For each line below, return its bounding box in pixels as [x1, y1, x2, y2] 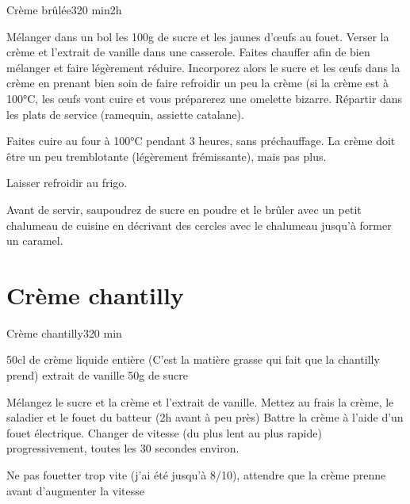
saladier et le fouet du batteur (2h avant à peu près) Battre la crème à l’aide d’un [6, 409, 404, 426]
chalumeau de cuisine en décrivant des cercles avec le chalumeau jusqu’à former [6, 216, 392, 233]
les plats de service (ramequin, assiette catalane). [6, 105, 244, 122]
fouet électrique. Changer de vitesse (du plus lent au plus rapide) [6, 424, 322, 441]
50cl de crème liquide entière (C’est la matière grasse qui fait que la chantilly [6, 351, 380, 368]
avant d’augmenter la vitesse [6, 482, 145, 498]
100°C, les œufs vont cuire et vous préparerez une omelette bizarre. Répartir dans [6, 90, 403, 106]
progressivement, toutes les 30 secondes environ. [6, 440, 239, 456]
